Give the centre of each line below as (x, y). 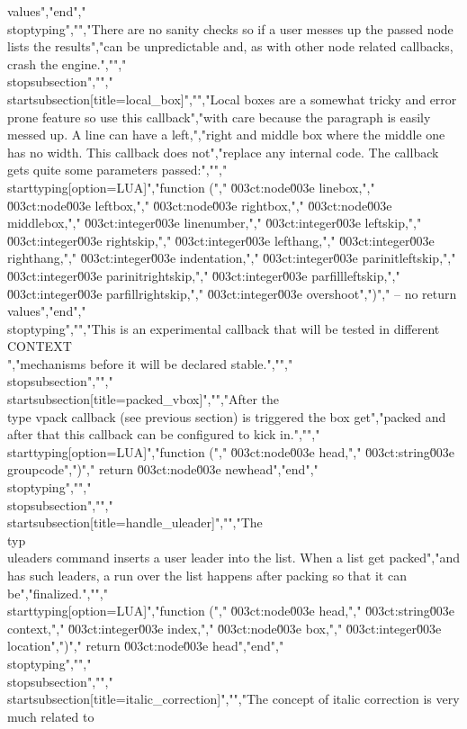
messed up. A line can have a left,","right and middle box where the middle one (226, 135)
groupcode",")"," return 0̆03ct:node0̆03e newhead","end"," (163, 469)
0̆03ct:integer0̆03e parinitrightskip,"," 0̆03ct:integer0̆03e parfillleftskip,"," (204, 275)
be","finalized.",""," (58, 593)
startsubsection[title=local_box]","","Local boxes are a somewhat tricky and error (232, 99)
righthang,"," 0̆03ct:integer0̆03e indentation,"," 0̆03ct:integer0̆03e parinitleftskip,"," (232, 258)
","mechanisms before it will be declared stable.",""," (150, 363)
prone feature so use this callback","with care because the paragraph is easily (219, 117)
